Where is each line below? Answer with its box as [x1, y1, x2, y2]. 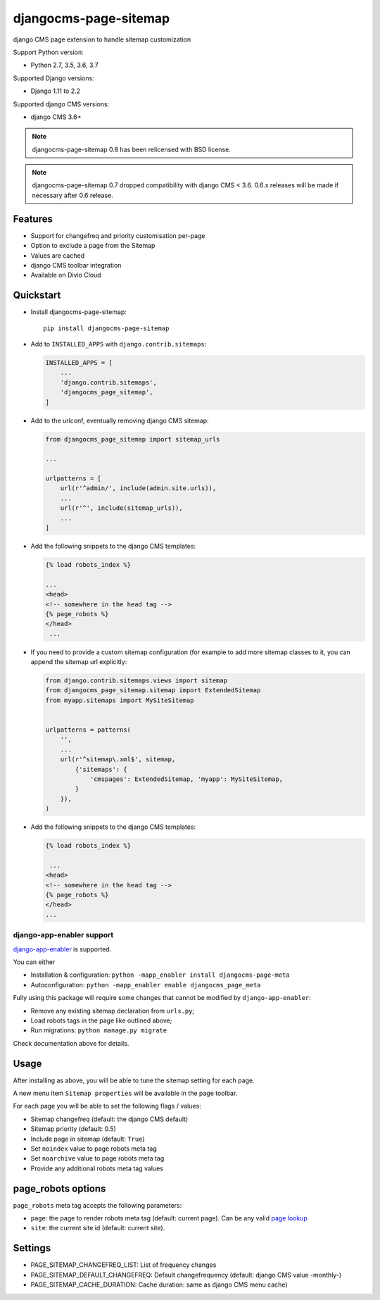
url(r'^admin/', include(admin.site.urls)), [60, 485, 217, 492]
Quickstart [13, 289, 61, 301]
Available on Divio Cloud [30, 271, 101, 280]
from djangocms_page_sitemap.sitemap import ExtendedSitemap [45, 687, 261, 694]
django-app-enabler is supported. [13, 944, 112, 954]
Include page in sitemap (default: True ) [30, 1135, 146, 1143]
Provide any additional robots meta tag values [30, 1164, 163, 1173]
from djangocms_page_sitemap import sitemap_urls [45, 435, 220, 443]
